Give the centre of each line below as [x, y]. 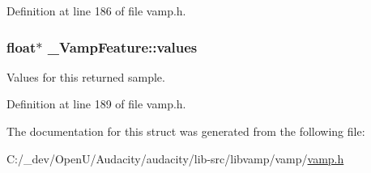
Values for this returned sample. [86, 76]
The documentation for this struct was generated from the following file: [186, 131]
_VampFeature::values [122, 46]
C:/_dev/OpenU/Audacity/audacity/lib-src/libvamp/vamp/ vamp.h [175, 158]
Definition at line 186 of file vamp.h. [96, 11]
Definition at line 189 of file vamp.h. [96, 104]
